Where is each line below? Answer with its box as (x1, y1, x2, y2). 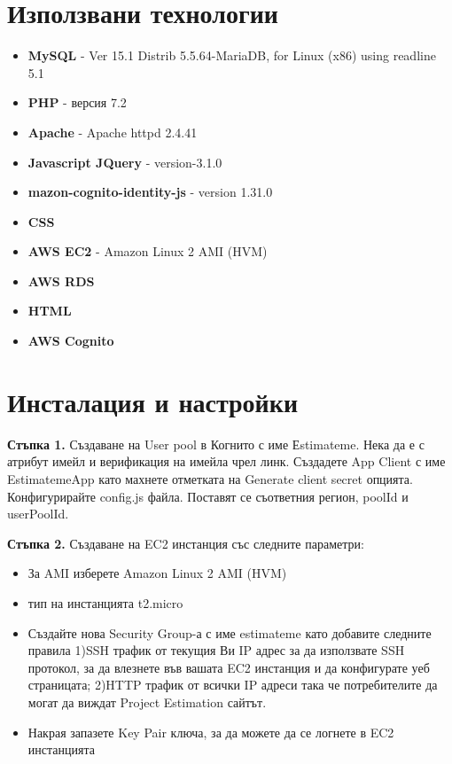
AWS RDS (27, 271, 95, 290)
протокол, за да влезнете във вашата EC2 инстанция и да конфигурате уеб (27, 658, 430, 676)
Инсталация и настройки (7, 383, 299, 419)
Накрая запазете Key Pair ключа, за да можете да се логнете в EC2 (27, 722, 394, 741)
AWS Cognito (27, 331, 114, 350)
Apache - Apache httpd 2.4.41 (27, 122, 198, 141)
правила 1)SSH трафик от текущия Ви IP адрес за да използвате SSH (27, 641, 405, 659)
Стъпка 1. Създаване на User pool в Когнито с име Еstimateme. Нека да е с (7, 434, 425, 453)
